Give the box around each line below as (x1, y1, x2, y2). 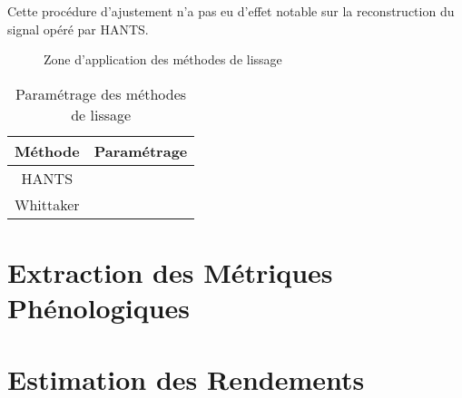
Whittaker (15, 193, 80, 215)
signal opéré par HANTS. (7, 19, 149, 38)
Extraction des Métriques (7, 253, 333, 290)
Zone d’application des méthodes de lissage (44, 50, 282, 69)
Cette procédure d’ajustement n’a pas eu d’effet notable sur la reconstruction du (7, 2, 455, 20)
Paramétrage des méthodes (15, 83, 187, 104)
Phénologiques (7, 289, 191, 326)
